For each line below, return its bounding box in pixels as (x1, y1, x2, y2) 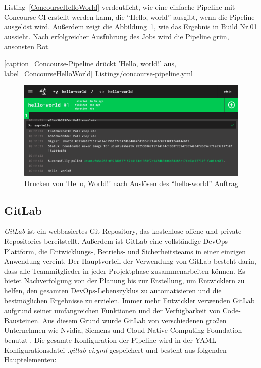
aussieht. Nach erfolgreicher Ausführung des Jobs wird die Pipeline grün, (4, 31, 229, 41)
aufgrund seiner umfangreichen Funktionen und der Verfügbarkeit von (4, 305, 220, 316)
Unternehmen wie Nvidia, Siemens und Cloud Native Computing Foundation (4, 325, 242, 335)
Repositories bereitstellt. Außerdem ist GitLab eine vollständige (4, 236, 201, 247)
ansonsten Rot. (4, 41, 50, 51)
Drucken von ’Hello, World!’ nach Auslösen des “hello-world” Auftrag (24, 177, 238, 188)
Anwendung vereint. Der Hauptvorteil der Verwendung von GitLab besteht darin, (4, 256, 256, 266)
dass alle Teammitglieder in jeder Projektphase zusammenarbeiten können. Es (4, 265, 245, 276)
